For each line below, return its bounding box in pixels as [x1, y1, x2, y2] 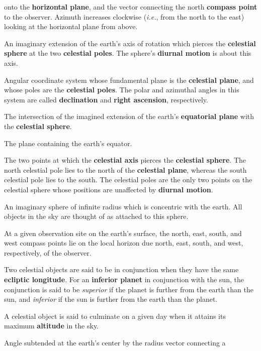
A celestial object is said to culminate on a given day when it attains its [4, 310, 226, 321]
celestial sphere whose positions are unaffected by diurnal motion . [4, 184, 213, 194]
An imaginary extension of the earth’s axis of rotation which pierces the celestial [4, 38, 256, 48]
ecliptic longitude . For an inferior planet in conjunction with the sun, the [4, 274, 244, 285]
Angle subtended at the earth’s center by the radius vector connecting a [4, 337, 226, 348]
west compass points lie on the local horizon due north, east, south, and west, [4, 238, 243, 248]
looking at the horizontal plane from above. [4, 21, 138, 32]
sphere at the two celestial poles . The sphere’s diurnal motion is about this [4, 48, 251, 58]
